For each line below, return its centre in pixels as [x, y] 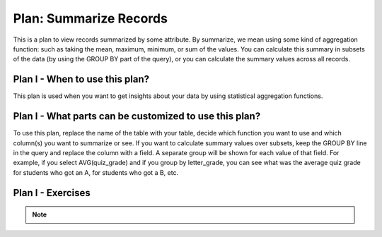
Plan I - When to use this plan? [81, 79]
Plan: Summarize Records [90, 18]
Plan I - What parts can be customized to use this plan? [137, 116]
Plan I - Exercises [52, 193]
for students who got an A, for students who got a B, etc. [96, 172]
